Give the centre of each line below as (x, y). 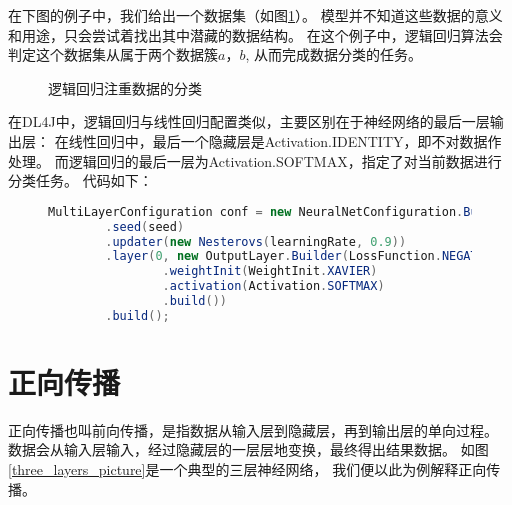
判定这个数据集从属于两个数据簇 (113, 54)
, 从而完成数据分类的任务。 (333, 54)
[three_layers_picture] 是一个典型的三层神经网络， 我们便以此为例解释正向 (247, 469)
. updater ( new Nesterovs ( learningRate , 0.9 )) (256, 241)
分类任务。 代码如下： (80, 180)
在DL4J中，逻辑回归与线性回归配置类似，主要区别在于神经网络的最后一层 (249, 121)
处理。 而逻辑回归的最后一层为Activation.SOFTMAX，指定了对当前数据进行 (255, 160)
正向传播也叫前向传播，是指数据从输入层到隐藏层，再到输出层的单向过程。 (253, 429)
